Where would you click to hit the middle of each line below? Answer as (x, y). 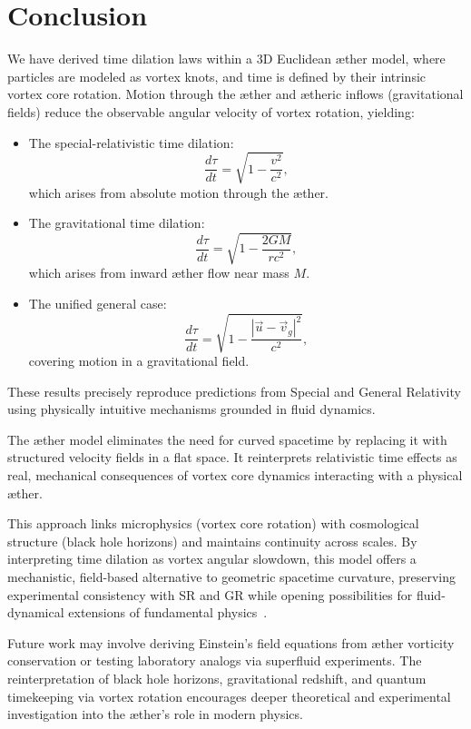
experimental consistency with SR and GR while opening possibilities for (210, 594)
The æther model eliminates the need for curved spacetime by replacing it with (227, 439)
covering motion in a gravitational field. (139, 361)
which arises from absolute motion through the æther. (178, 192)
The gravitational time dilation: (117, 223)
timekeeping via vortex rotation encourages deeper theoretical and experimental (229, 696)
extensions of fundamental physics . (168, 612)
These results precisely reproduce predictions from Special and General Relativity (234, 391)
